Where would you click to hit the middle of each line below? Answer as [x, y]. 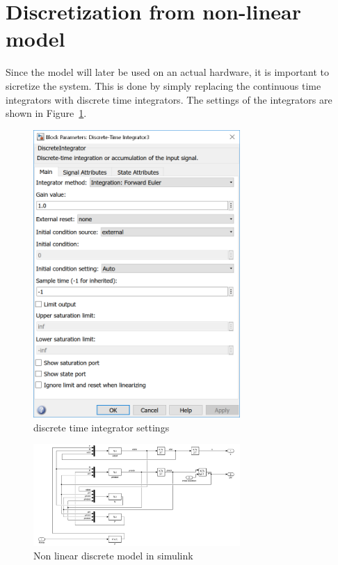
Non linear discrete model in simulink [113, 556]
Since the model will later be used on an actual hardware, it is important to [168, 72]
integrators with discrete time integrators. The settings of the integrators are [169, 99]
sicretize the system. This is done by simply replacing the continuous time [163, 85]
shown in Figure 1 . [46, 113]
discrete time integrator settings [102, 427]
